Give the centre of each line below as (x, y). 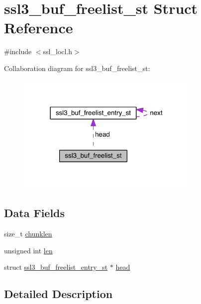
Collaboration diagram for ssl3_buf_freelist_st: (77, 68)
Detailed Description (58, 294)
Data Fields (35, 213)
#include (18, 51)
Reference (39, 28)
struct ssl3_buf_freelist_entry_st (56, 267)
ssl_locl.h (58, 51)
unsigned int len (28, 250)
